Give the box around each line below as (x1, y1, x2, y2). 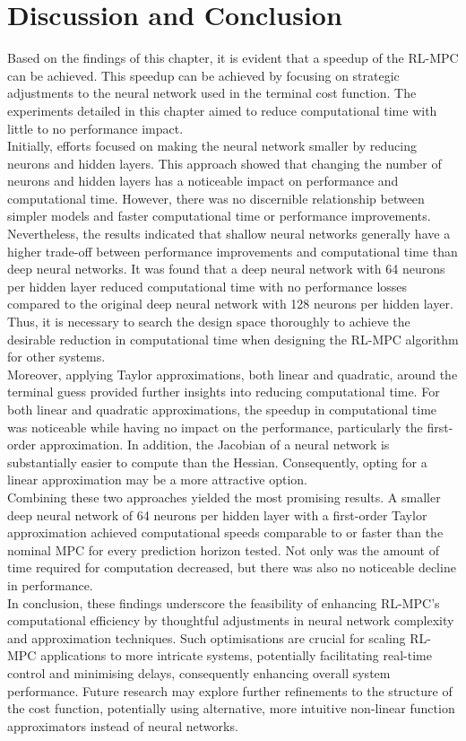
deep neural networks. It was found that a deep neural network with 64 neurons (7, 259, 445, 278)
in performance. (7, 575, 93, 594)
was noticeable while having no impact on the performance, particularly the (7, 417, 423, 436)
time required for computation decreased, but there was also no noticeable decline (7, 558, 456, 577)
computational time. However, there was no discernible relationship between (7, 188, 425, 207)
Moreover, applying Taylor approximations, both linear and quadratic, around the (7, 364, 458, 383)
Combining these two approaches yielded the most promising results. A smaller (7, 487, 441, 506)
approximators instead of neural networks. (7, 716, 238, 735)
